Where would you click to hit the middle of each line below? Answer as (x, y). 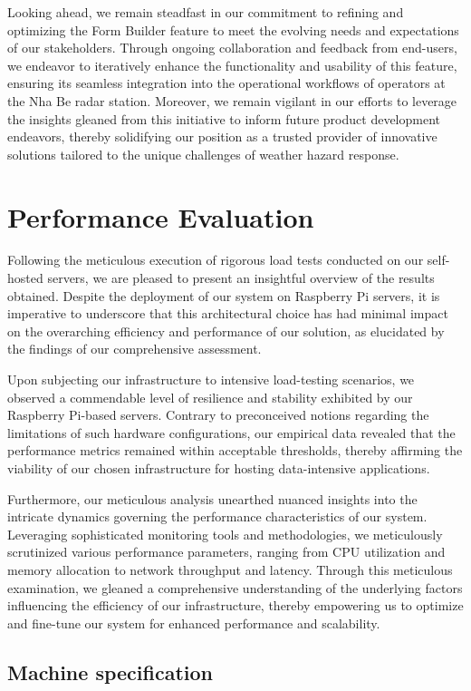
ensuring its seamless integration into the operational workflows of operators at (226, 83)
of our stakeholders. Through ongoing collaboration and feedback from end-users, (232, 48)
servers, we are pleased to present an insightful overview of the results (241, 278)
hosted (25, 278)
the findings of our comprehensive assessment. (135, 349)
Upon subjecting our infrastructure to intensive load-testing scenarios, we (211, 380)
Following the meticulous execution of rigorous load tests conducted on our (216, 260)
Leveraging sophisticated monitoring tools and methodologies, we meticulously (225, 534)
